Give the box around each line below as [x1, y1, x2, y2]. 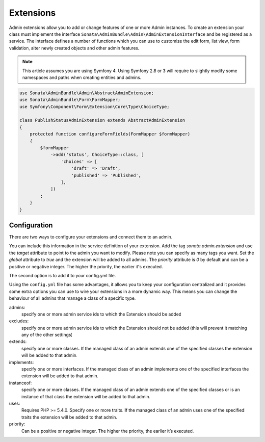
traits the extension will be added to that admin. [21, 414, 118, 420]
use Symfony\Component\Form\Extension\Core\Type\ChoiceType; [19, 104, 170, 109]
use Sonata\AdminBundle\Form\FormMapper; [19, 97, 121, 103]
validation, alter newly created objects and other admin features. [9, 45, 140, 51]
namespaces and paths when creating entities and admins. [22, 74, 142, 80]
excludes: [9, 318, 29, 324]
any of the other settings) [21, 332, 73, 338]
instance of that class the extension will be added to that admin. [21, 393, 151, 399]
